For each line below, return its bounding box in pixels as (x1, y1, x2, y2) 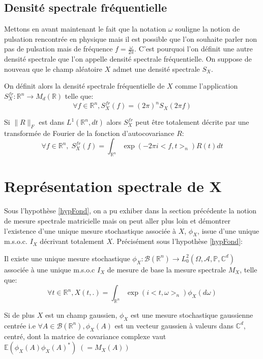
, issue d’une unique (197, 225, 259, 236)
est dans (39, 117, 65, 127)
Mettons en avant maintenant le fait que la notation (4, 23, 166, 34)
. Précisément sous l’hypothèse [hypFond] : (112, 236, 243, 246)
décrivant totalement (40, 236, 104, 246)
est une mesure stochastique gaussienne (130, 309, 253, 320)
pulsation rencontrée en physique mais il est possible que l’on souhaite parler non (4, 33, 257, 44)
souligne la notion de (175, 23, 240, 34)
